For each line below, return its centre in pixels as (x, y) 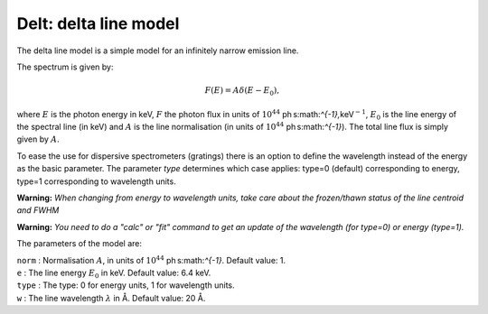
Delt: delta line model (98, 23)
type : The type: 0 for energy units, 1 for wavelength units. (126, 285)
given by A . (38, 139)
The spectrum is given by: (65, 67)
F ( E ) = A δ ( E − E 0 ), (242, 92)
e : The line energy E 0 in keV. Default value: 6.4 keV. (114, 273)
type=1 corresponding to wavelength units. (96, 181)
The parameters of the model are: (80, 244)
